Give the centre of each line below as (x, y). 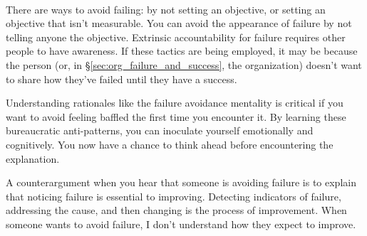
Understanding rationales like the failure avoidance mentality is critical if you (175, 103)
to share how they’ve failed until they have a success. (122, 79)
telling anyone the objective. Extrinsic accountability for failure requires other (176, 37)
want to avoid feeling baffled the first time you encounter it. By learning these (176, 116)
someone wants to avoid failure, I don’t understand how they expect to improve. (181, 224)
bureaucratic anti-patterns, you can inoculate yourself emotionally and (160, 130)
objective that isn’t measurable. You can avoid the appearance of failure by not (179, 23)
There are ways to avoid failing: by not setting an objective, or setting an (166, 9)
